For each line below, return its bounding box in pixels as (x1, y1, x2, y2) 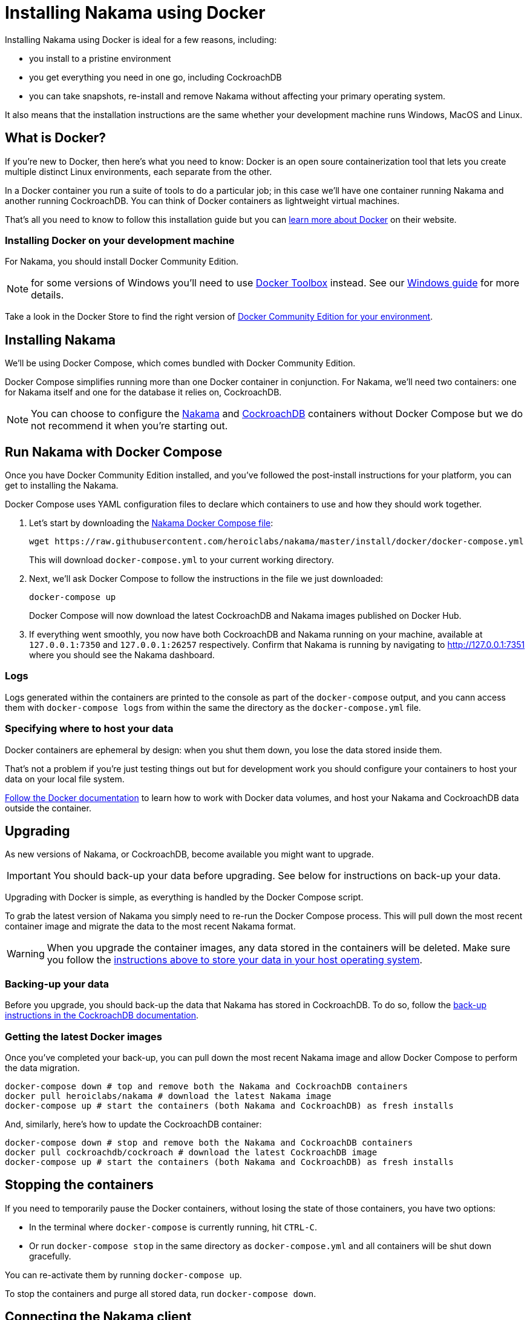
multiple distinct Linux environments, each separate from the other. (5, 166, 272, 177)
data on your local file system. (5, 773, 125, 784)
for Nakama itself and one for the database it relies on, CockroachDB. (5, 387, 282, 398)
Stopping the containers (5, 1177, 154, 1193)
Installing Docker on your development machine (5, 234, 235, 246)
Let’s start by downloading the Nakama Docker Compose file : (29, 518, 273, 529)
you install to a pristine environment (29, 53, 171, 64)
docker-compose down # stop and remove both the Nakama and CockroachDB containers (5, 1137, 413, 1147)
